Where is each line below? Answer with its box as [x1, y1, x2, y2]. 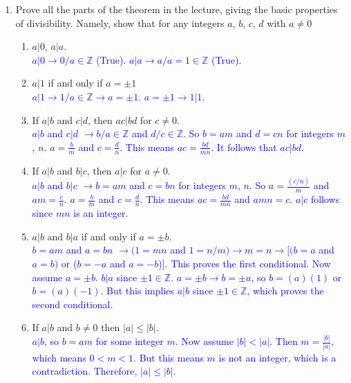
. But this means [133, 350, 204, 364]
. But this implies [100, 283, 175, 298]
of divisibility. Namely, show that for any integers [15, 15, 225, 30]
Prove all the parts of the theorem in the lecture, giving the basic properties [15, 2, 338, 16]
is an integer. [73, 206, 129, 220]
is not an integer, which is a [218, 350, 336, 364]
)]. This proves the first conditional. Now [158, 256, 331, 270]
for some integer [95, 334, 164, 348]
